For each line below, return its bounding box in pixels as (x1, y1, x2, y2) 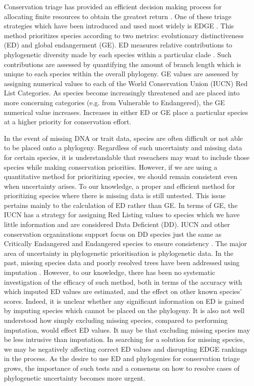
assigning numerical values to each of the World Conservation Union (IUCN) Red (4, 78, 248, 88)
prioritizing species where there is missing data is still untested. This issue (4, 190, 226, 201)
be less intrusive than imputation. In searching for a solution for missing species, (4, 334, 245, 344)
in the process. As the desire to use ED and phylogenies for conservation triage (4, 353, 240, 363)
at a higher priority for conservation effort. (4, 116, 131, 127)
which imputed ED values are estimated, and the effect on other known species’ (4, 286, 242, 296)
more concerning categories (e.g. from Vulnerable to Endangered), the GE (4, 97, 225, 107)
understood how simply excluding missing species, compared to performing (4, 315, 228, 325)
